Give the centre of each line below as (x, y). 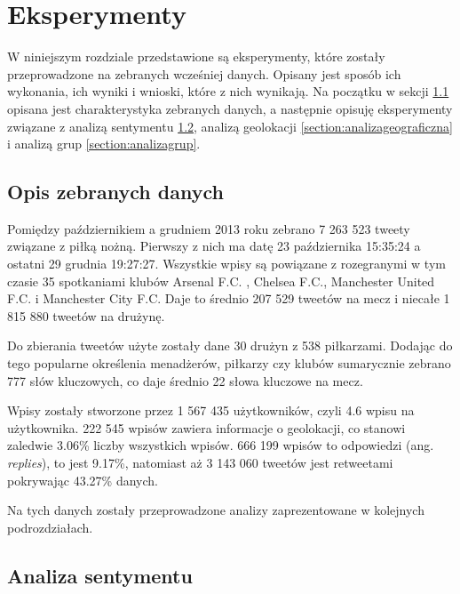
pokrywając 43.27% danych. (83, 480)
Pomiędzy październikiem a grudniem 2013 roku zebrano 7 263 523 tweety (209, 228)
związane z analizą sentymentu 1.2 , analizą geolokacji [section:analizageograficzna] (230, 126)
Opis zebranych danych (115, 192)
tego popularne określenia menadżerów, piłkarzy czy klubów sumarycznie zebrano (229, 363)
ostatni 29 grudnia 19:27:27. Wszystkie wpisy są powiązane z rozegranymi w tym (226, 264)
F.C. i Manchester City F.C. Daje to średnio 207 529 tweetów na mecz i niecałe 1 (229, 298)
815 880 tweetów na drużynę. (86, 315)
